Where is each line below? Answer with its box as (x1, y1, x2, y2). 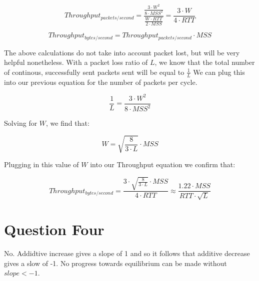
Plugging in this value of (4, 159, 79, 170)
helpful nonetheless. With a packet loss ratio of (4, 57, 148, 67)
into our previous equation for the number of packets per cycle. (4, 76, 197, 87)
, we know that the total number (154, 57, 255, 67)
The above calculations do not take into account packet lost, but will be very (4, 47, 240, 57)
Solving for (4, 118, 37, 128)
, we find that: (46, 118, 89, 128)
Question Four (4, 219, 104, 240)
